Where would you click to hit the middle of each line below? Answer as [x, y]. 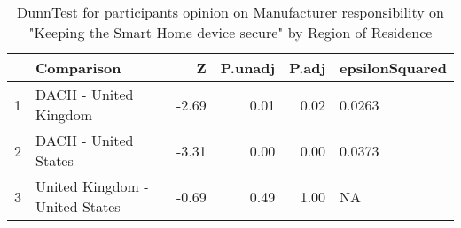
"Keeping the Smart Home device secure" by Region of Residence [230, 32]
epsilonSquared [393, 68]
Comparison [78, 68]
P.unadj [248, 68]
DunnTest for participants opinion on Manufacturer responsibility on [230, 12]
